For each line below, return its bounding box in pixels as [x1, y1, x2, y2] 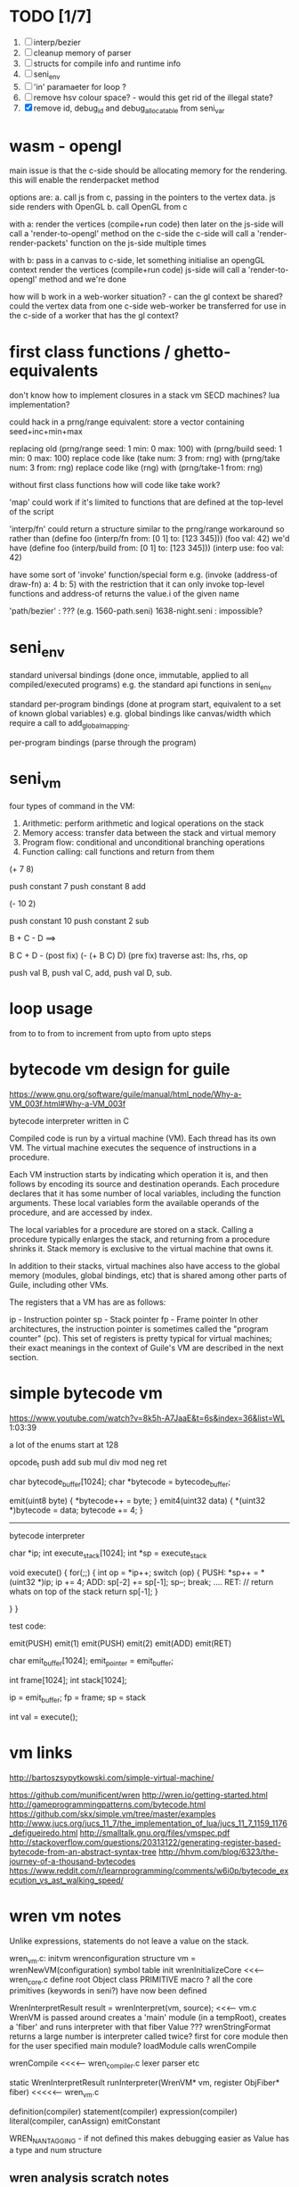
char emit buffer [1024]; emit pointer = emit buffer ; [9, 1655, 174, 1669]
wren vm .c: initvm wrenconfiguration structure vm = [9, 1952, 197, 1966]
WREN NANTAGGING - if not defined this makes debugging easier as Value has [9, 2133, 289, 2146]
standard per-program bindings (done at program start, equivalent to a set [9, 698, 281, 709]
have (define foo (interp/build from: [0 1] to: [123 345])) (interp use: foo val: [9, 542, 285, 554]
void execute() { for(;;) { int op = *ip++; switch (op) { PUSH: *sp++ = [9, 1567, 260, 1578]
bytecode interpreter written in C [9, 1115, 129, 1126]
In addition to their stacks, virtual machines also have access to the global [9, 1260, 280, 1271]
